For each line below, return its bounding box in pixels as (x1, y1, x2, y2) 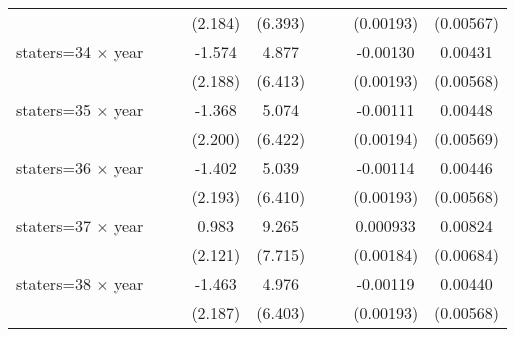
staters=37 (16, 214, 91, 237)
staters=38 (16, 272, 91, 295)
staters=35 (16, 98, 91, 121)
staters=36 (16, 156, 91, 179)
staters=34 (16, 40, 91, 63)
